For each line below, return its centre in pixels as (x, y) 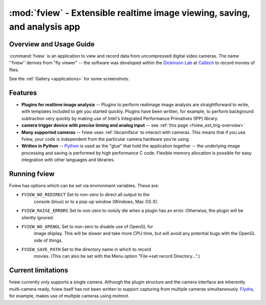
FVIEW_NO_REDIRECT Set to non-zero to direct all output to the (85, 195)
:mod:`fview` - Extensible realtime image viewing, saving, (130, 13)
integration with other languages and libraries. (68, 160)
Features (23, 93)
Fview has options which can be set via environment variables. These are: (84, 185)
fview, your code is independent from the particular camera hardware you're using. (106, 139)
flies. (14, 69)
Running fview (32, 174)
